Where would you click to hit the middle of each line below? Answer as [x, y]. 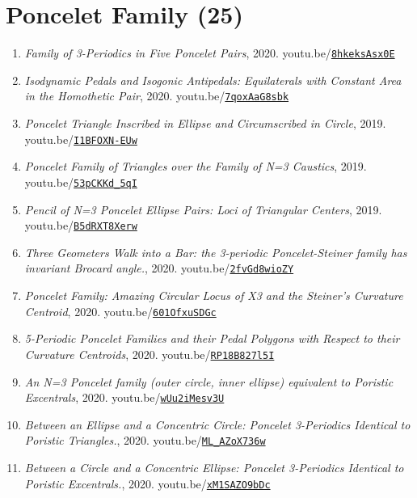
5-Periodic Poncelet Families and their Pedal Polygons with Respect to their [212, 338]
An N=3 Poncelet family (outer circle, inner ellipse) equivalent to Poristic [209, 381]
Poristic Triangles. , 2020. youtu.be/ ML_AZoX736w [145, 440]
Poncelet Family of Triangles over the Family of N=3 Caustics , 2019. [196, 166]
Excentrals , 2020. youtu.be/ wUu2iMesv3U [124, 397]
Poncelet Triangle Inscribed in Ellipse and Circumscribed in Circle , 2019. [205, 123]
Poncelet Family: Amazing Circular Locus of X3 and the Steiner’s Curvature [214, 295]
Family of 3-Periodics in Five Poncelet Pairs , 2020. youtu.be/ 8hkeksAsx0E [210, 53]
